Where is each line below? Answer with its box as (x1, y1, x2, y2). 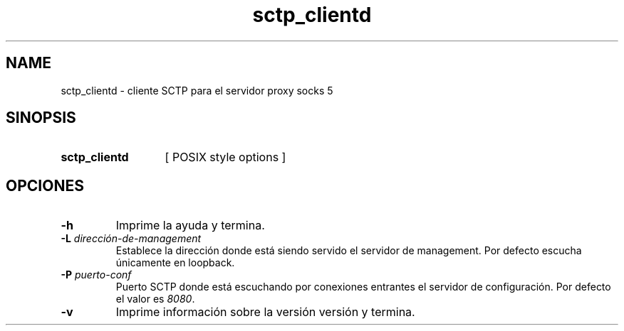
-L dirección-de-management (61, 232, 202, 245)
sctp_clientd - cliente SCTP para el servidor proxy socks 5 (61, 84, 333, 97)
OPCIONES (6, 176, 84, 195)
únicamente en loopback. (115, 256, 235, 269)
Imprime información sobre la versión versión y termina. (115, 305, 415, 320)
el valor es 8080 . (115, 293, 195, 305)
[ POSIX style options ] (165, 150, 286, 165)
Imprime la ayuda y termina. (115, 218, 265, 233)
